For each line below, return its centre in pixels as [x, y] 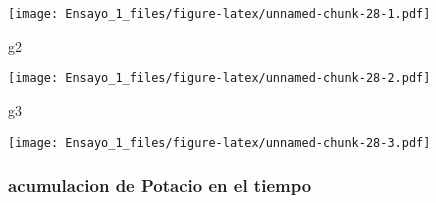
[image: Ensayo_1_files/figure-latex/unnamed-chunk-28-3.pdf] [219, 142]
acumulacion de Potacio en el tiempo [160, 185]
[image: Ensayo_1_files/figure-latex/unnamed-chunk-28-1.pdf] [219, 14]
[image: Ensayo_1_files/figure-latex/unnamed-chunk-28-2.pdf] [219, 78]
